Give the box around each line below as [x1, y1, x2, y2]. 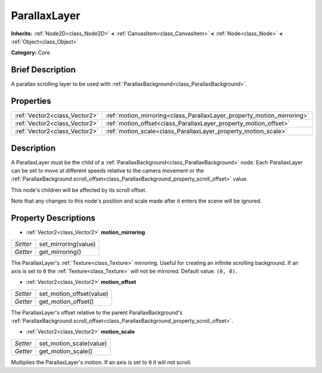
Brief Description [11, 65, 76, 75]
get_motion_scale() [39, 347, 92, 355]
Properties [11, 96, 51, 106]
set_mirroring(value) [39, 240, 96, 248]
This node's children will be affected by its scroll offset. [11, 186, 147, 194]
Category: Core [11, 49, 51, 56]
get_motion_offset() [39, 297, 94, 305]
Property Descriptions [11, 213, 95, 224]
